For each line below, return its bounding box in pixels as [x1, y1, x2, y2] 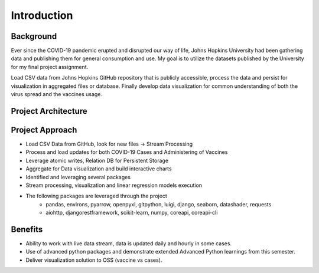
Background [11, 31, 57, 41]
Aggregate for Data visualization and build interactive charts [25, 165, 172, 172]
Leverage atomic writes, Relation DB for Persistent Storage [25, 157, 168, 164]
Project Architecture [11, 106, 88, 116]
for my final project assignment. [11, 63, 89, 70]
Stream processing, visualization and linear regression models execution [25, 182, 203, 189]
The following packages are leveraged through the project [25, 192, 168, 200]
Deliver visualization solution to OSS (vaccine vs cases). [25, 256, 162, 264]
